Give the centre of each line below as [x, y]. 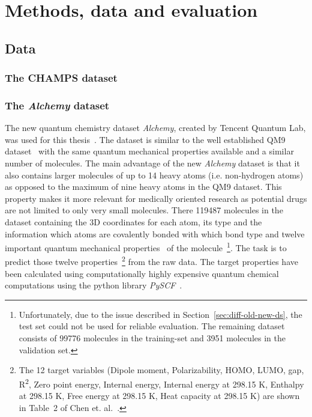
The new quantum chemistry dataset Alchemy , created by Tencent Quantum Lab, [155, 128]
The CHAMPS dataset [61, 78]
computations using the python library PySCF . [94, 285]
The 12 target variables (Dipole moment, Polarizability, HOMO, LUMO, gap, [161, 370]
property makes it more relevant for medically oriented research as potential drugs [156, 198]
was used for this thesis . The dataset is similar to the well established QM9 [145, 139]
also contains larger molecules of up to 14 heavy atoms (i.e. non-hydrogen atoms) [154, 175]
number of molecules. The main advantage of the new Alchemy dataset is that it [152, 163]
